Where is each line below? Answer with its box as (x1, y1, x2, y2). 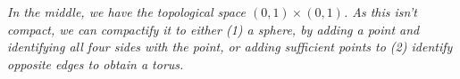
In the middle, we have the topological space (7, 3, 246, 20)
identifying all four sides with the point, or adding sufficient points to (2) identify (7, 37, 453, 56)
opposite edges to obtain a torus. (7, 54, 184, 73)
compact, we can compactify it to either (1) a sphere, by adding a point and (7, 20, 420, 38)
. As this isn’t (343, 3, 417, 20)
